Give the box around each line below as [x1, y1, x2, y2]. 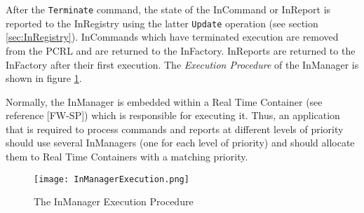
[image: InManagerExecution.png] [34, 174, 189, 184]
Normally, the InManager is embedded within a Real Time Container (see [6, 94, 323, 109]
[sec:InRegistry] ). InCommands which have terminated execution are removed [6, 29, 339, 44]
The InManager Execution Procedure [34, 194, 194, 209]
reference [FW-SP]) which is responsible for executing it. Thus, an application [6, 108, 340, 123]
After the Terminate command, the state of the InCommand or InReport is [6, 2, 331, 16]
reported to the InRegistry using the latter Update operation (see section [6, 15, 318, 30]
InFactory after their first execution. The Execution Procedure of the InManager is [6, 57, 359, 71]
